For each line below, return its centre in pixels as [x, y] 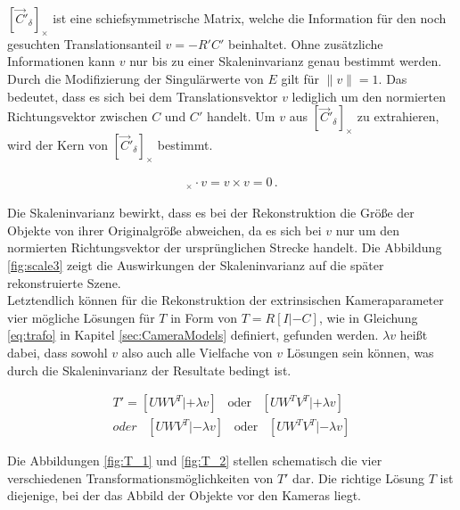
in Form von [204, 317]
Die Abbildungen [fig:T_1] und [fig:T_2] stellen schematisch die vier [195, 461]
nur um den [367, 230]
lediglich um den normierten [369, 96]
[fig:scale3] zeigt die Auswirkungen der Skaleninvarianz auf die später [196, 265]
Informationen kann [62, 61]
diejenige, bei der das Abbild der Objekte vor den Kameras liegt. [184, 495]
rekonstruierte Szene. [64, 282]
